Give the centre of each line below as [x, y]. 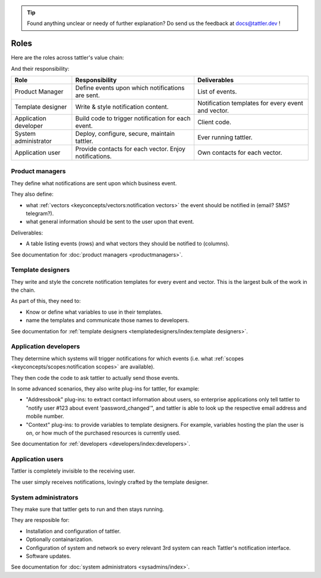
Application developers [45, 346]
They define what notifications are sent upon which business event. [94, 183]
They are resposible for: [40, 520]
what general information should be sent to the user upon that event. [110, 222]
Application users [37, 460]
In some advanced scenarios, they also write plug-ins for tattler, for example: [105, 388]
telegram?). [40, 213]
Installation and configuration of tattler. [73, 531]
